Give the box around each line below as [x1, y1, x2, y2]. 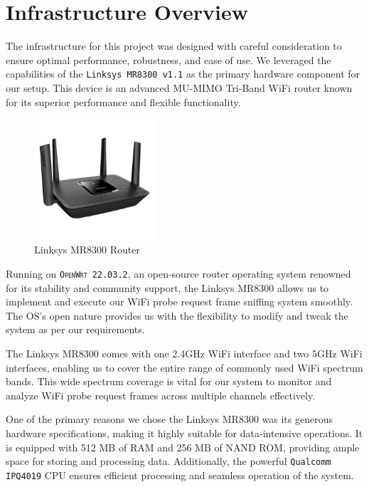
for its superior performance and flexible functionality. [6, 94, 241, 109]
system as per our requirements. [6, 322, 145, 337]
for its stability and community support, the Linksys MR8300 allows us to [6, 280, 329, 295]
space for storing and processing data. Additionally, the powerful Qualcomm [6, 454, 331, 468]
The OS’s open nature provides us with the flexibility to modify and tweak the [6, 308, 348, 323]
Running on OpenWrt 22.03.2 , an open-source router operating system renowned [6, 266, 351, 281]
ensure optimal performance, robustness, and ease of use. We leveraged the [6, 52, 331, 67]
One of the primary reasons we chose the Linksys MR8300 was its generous [6, 412, 333, 426]
